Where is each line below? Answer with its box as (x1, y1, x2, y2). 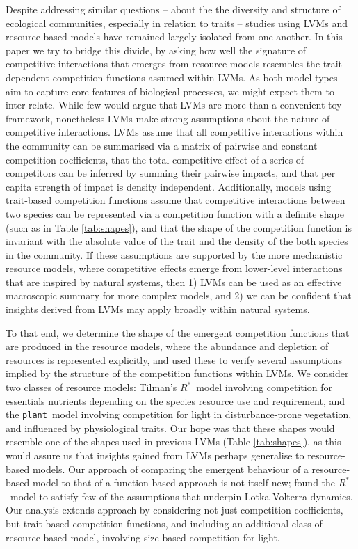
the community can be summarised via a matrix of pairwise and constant (6, 138, 318, 152)
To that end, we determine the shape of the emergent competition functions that (6, 325, 350, 340)
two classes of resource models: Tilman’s (6, 380, 177, 395)
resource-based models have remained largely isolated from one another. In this (6, 29, 343, 44)
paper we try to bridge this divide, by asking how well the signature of (6, 42, 307, 57)
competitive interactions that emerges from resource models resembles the (6, 56, 320, 71)
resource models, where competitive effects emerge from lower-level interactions (6, 261, 343, 276)
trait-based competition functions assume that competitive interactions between (6, 193, 345, 207)
